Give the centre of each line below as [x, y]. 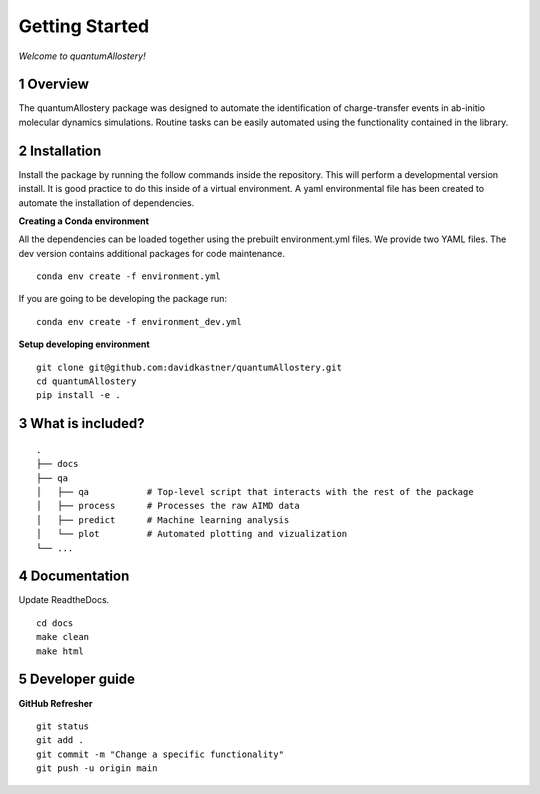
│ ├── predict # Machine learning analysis [163, 519]
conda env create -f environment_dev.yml [139, 321]
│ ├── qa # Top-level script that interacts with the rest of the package [255, 492]
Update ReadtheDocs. [64, 600]
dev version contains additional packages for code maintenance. [151, 253]
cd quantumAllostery [86, 381]
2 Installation [60, 150]
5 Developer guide [76, 679]
